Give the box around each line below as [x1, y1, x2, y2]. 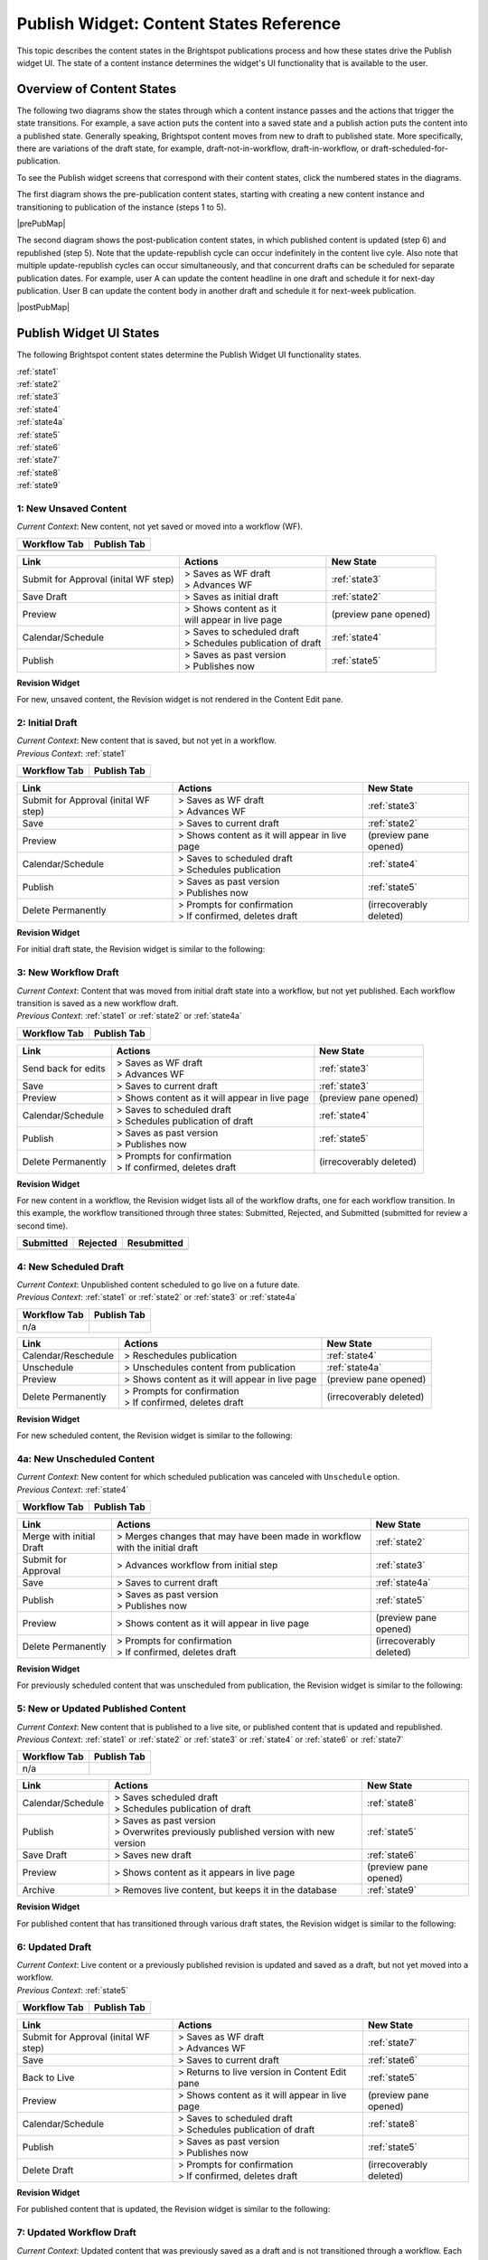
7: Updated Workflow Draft [16, 2227, 136, 2239]
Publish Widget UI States [16, 325, 160, 341]
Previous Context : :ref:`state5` [16, 1984, 128, 1995]
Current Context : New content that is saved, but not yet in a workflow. [16, 735, 277, 746]
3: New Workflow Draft [16, 966, 119, 979]
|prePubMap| [16, 218, 66, 229]
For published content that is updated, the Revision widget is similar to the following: [16, 2204, 331, 2215]
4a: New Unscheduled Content [16, 1452, 155, 1464]
